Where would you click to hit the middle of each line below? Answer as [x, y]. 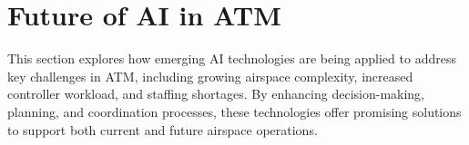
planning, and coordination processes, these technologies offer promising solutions [234, 111]
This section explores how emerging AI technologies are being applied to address [232, 58]
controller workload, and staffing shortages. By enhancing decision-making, [216, 94]
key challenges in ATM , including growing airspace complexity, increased [210, 76]
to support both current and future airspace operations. [163, 129]
